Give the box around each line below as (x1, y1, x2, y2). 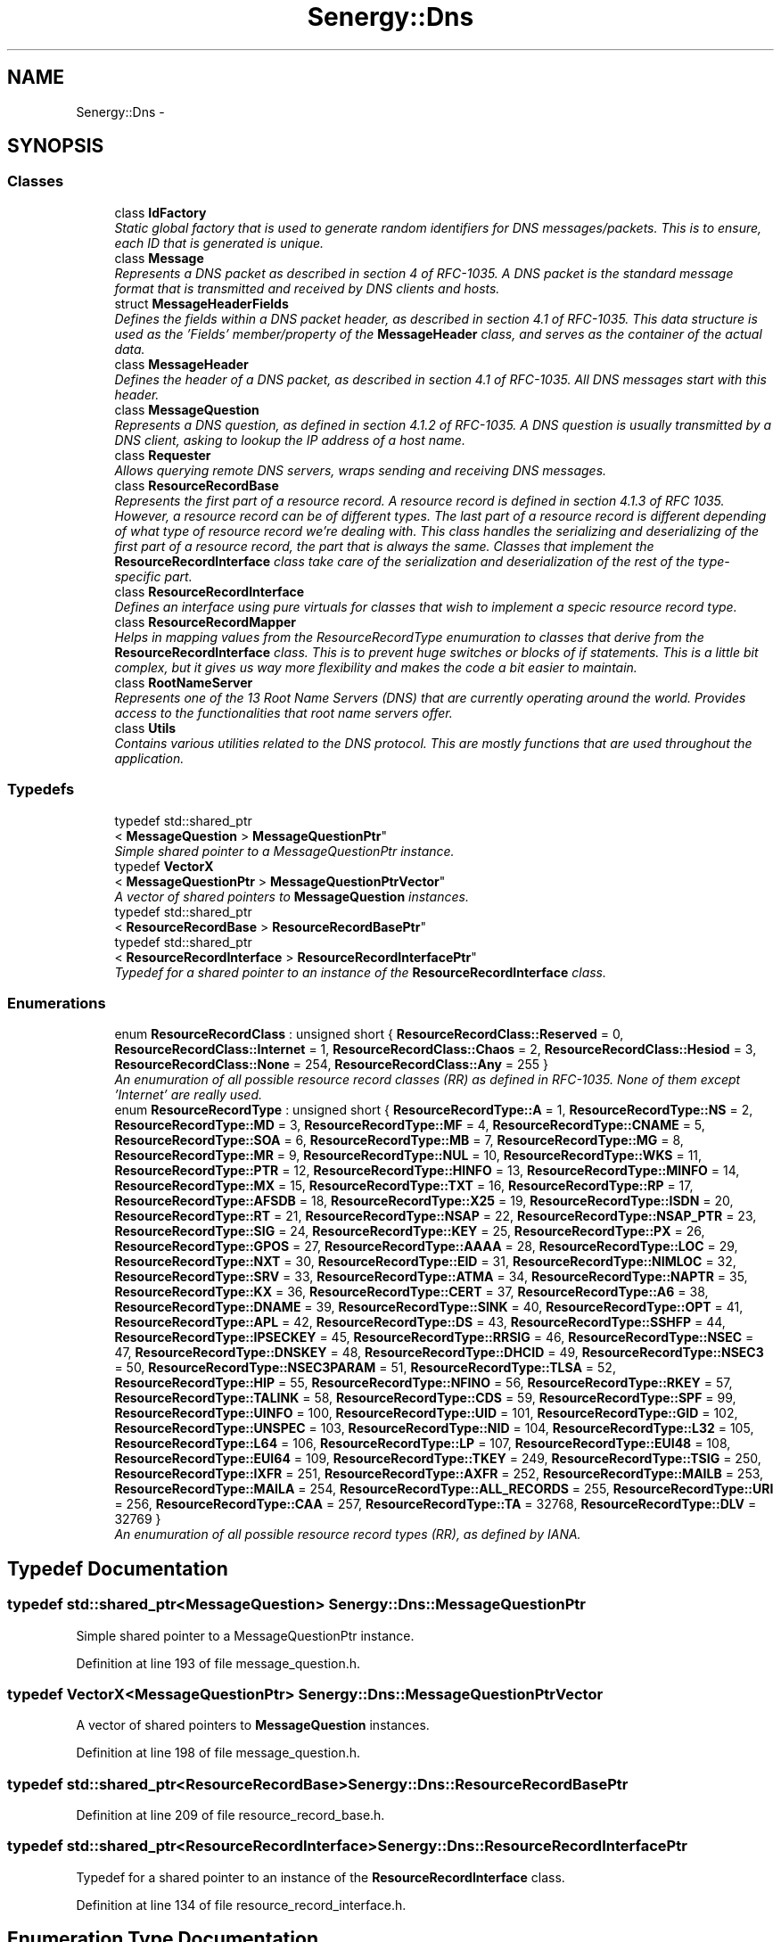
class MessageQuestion (114, 401, 259, 417)
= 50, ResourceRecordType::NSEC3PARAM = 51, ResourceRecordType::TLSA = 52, (114, 1360, 616, 1376)
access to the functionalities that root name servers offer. (114, 704, 453, 720)
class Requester (114, 447, 211, 463)
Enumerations (7, 993, 106, 1012)
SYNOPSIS (7, 135, 104, 158)
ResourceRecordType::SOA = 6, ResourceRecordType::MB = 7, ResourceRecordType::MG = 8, (114, 1132, 684, 1148)
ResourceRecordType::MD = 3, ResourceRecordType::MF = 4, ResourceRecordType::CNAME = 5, (114, 1117, 705, 1133)
